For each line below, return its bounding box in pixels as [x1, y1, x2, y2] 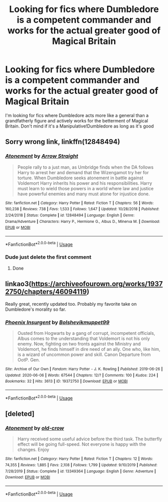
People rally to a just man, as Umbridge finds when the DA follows [17, 164, 154, 170]
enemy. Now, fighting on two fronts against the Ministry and [17, 340, 141, 347]
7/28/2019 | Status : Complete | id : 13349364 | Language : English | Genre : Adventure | [5, 468, 156, 474]
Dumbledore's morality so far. [5, 306, 66, 312]
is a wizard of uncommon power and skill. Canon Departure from [17, 351, 151, 357]
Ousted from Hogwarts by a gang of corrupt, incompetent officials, [17, 330, 155, 336]
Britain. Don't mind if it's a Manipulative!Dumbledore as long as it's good [5, 123, 154, 129]
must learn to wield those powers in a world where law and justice [17, 185, 154, 191]
